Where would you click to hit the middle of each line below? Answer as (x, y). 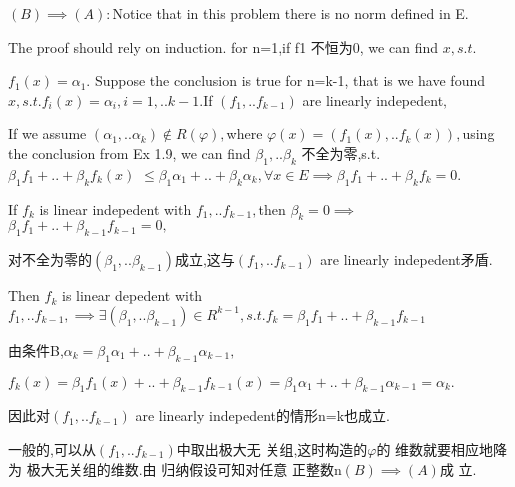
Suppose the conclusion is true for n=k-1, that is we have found (289, 80)
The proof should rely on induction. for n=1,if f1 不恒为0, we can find (223, 46)
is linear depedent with (132, 295)
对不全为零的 (50, 259)
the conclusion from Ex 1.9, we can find (129, 152)
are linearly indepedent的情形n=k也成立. (262, 415)
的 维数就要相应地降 (442, 448)
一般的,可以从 (52, 448)
